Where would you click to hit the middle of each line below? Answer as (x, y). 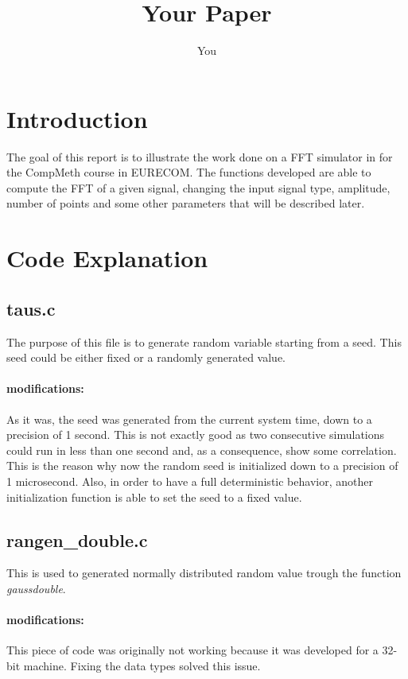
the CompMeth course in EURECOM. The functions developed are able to (189, 172)
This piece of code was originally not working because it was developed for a (192, 650)
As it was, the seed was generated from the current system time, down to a (189, 419)
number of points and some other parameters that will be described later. (186, 203)
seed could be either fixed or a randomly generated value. (146, 357)
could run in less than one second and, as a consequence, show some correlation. (202, 450)
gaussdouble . (36, 588)
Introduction (77, 118)
